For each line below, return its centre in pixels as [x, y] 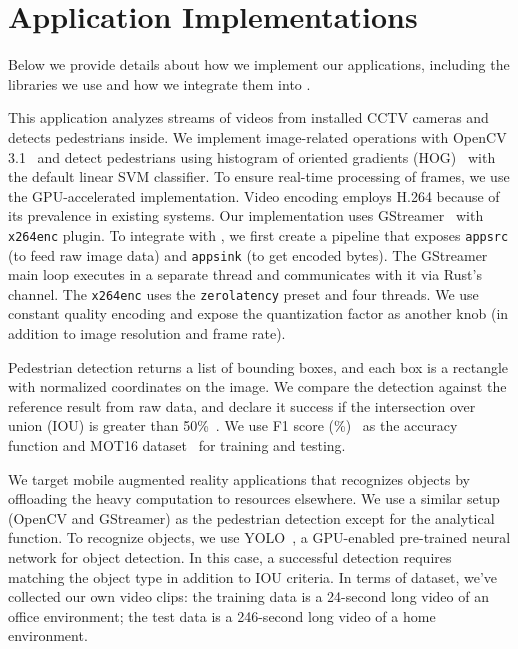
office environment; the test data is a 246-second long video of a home [222, 615]
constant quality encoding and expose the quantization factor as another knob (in [258, 313]
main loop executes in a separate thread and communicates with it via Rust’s [245, 274]
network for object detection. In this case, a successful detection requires [230, 556]
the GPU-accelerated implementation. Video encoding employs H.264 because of [254, 195]
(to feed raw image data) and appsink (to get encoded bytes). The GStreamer [248, 254]
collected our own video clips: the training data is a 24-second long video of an [248, 596]
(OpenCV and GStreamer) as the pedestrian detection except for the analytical [251, 517]
